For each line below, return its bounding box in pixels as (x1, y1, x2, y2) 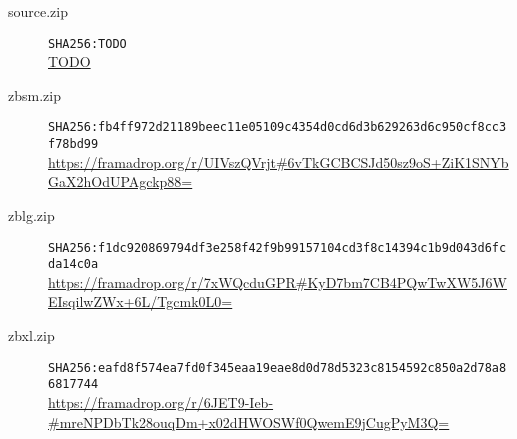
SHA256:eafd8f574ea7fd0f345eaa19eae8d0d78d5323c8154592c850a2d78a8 (48, 360, 507, 375)
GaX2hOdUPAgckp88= (48, 171, 193, 192)
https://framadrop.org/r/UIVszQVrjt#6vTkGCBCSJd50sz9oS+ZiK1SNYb (48, 151, 509, 172)
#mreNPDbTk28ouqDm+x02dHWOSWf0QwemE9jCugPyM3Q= (48, 411, 450, 432)
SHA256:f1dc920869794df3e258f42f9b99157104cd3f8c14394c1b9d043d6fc (48, 240, 507, 255)
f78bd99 (48, 137, 99, 152)
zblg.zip (8, 204, 55, 225)
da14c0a (48, 257, 99, 272)
